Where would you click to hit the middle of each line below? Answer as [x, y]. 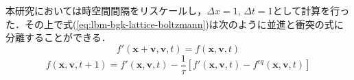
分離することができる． [58, 37]
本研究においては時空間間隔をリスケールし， [106, 10]
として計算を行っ [311, 10]
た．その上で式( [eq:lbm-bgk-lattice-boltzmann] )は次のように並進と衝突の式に [175, 24]
